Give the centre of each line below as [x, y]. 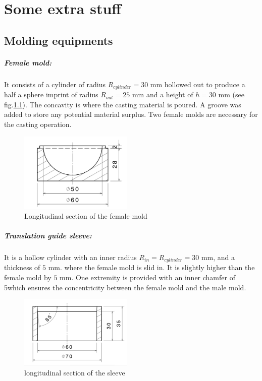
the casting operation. [38, 124]
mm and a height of [163, 94]
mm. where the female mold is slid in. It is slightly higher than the [151, 267]
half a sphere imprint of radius [51, 94]
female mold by [28, 277]
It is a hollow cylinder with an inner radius [70, 257]
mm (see [231, 94]
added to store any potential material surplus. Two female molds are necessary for [131, 114]
